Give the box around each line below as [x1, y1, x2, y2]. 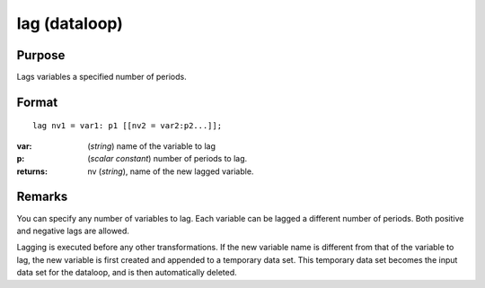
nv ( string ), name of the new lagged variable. [87, 166, 254, 177]
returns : [16, 166, 48, 177]
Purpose [16, 48, 66, 63]
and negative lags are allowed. [16, 225, 130, 236]
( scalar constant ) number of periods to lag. [87, 153, 248, 164]
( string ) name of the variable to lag [87, 140, 216, 152]
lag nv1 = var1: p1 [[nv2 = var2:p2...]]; [32, 121, 223, 131]
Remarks [16, 189, 68, 205]
